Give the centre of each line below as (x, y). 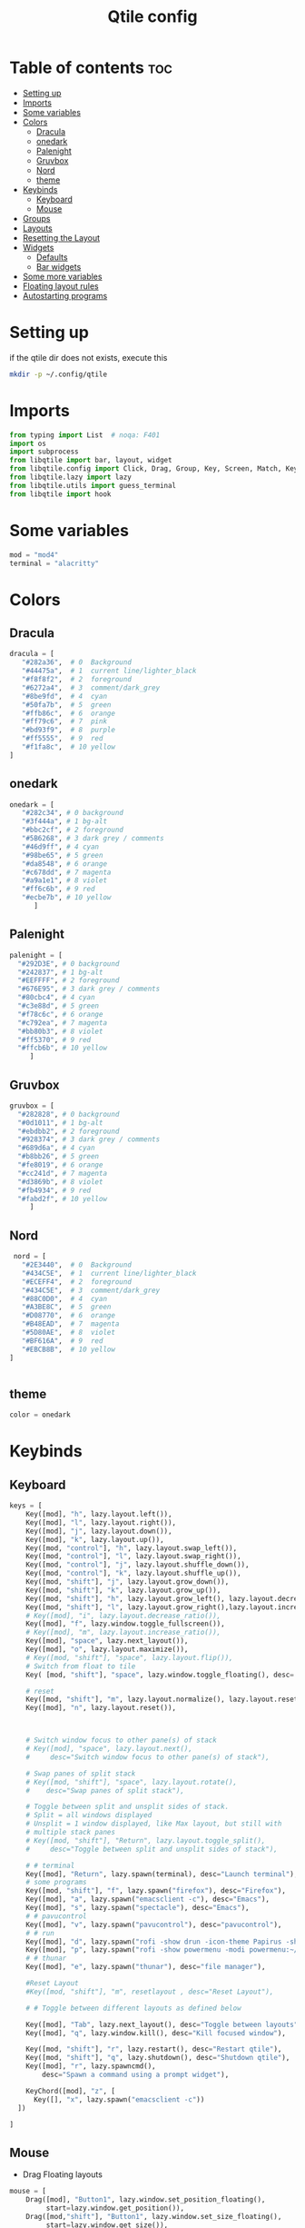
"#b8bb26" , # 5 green (59, 1157)
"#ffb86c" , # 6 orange (69, 713)
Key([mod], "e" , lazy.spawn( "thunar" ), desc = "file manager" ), (146, 1967)
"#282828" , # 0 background (69, 1114)
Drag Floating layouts (62, 2174)
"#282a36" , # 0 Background (76, 662)
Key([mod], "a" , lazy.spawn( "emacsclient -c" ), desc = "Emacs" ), (148, 1900)
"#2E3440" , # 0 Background (76, 1265)
